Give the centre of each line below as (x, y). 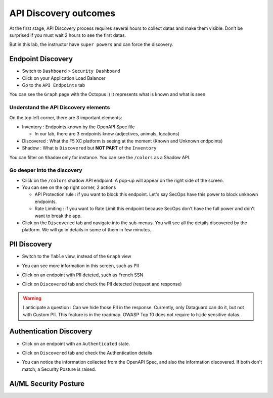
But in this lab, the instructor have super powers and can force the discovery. (91, 44)
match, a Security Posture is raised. (59, 369)
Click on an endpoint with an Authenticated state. (76, 343)
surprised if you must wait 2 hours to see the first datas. (68, 35)
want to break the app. (58, 216)
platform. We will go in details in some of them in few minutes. (86, 230)
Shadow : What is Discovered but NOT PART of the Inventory (89, 148)
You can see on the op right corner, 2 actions (69, 187)
